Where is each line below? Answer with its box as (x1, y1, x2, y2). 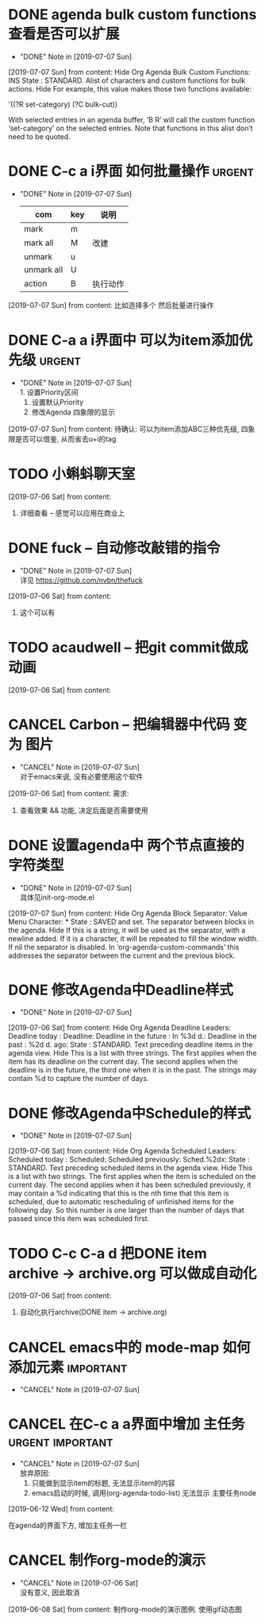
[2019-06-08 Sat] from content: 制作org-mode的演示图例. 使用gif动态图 (8, 1604, 243, 1614)
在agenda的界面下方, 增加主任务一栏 (8, 1521, 128, 1531)
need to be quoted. (8, 131, 71, 141)
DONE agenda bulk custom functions (8, 6, 257, 24)
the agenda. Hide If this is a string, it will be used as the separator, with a (8, 925, 246, 935)
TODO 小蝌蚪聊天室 (8, 465, 136, 483)
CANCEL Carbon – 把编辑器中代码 (8, 715, 230, 733)
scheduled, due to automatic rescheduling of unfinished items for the (8, 1197, 234, 1207)
